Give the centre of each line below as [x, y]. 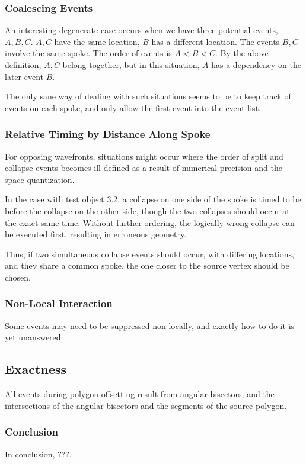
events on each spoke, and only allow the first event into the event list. [133, 107]
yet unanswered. [34, 337]
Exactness [36, 369]
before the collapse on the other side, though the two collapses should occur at [147, 210]
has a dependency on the [256, 65]
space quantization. [40, 179]
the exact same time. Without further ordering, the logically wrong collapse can [150, 222]
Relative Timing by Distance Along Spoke [108, 134]
